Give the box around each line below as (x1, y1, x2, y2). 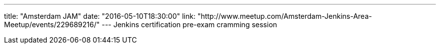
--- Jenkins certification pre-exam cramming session (101, 20, 277, 29)
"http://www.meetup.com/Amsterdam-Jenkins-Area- (197, 12, 372, 20)
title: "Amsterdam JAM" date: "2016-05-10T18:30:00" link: (4, 12, 196, 20)
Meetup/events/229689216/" (4, 20, 100, 29)
